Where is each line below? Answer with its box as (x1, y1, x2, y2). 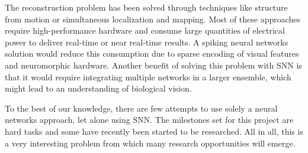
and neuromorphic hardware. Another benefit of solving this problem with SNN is (5, 58, 302, 71)
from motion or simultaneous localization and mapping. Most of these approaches (5, 12, 301, 25)
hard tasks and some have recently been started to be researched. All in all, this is (5, 125, 303, 137)
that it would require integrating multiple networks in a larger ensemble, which (5, 70, 291, 83)
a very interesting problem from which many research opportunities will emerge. (5, 136, 296, 149)
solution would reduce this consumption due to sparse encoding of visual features (5, 47, 299, 60)
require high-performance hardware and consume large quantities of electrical (5, 24, 285, 37)
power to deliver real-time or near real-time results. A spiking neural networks (5, 35, 288, 48)
